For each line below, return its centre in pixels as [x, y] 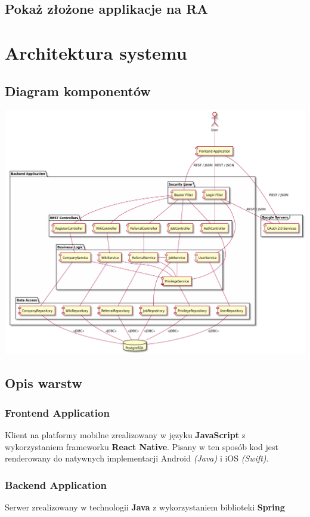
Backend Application [56, 484]
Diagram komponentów [78, 90]
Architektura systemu [96, 52]
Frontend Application [57, 412]
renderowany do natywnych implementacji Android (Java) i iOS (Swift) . [137, 458]
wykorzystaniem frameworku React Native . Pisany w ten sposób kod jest [142, 446]
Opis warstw [44, 383]
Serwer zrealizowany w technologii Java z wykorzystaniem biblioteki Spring [145, 507]
